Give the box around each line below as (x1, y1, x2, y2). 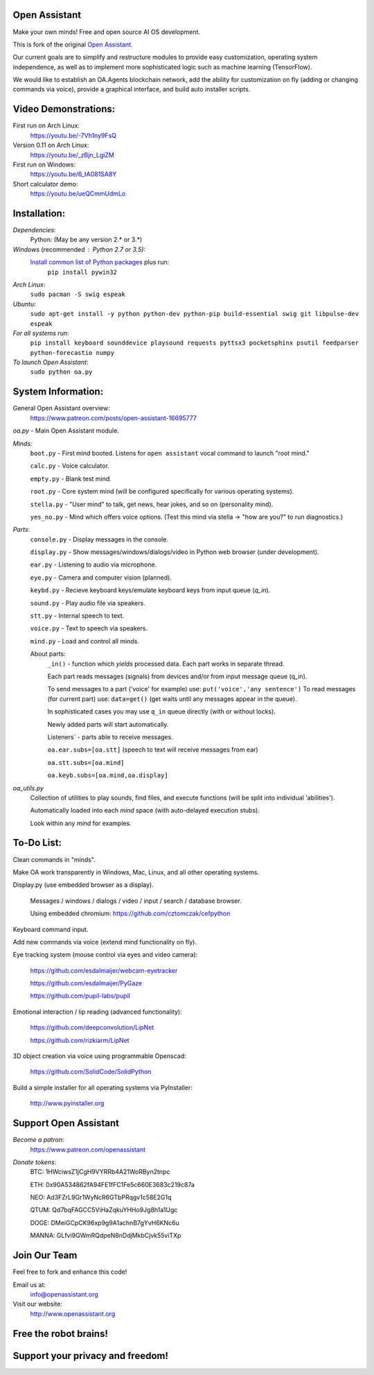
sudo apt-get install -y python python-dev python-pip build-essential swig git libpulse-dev (30, 310, 359, 318)
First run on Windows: (12, 160, 76, 168)
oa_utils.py (12, 784, 44, 792)
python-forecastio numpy (30, 349, 114, 356)
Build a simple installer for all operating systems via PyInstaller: (12, 1083, 193, 1091)
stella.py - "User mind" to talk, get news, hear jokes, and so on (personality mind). (30, 500, 274, 508)
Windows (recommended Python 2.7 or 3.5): (12, 245, 145, 253)
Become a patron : (12, 1136, 64, 1144)
